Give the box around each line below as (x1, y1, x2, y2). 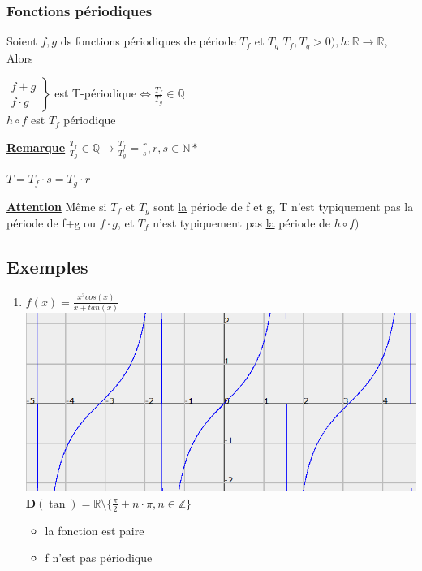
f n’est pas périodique (45, 549, 153, 566)
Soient (6, 32, 37, 50)
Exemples (6, 253, 88, 279)
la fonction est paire (45, 521, 144, 539)
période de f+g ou (6, 214, 97, 231)
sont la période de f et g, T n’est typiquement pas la (153, 197, 414, 214)
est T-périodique (54, 84, 137, 102)
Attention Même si (6, 197, 107, 214)
